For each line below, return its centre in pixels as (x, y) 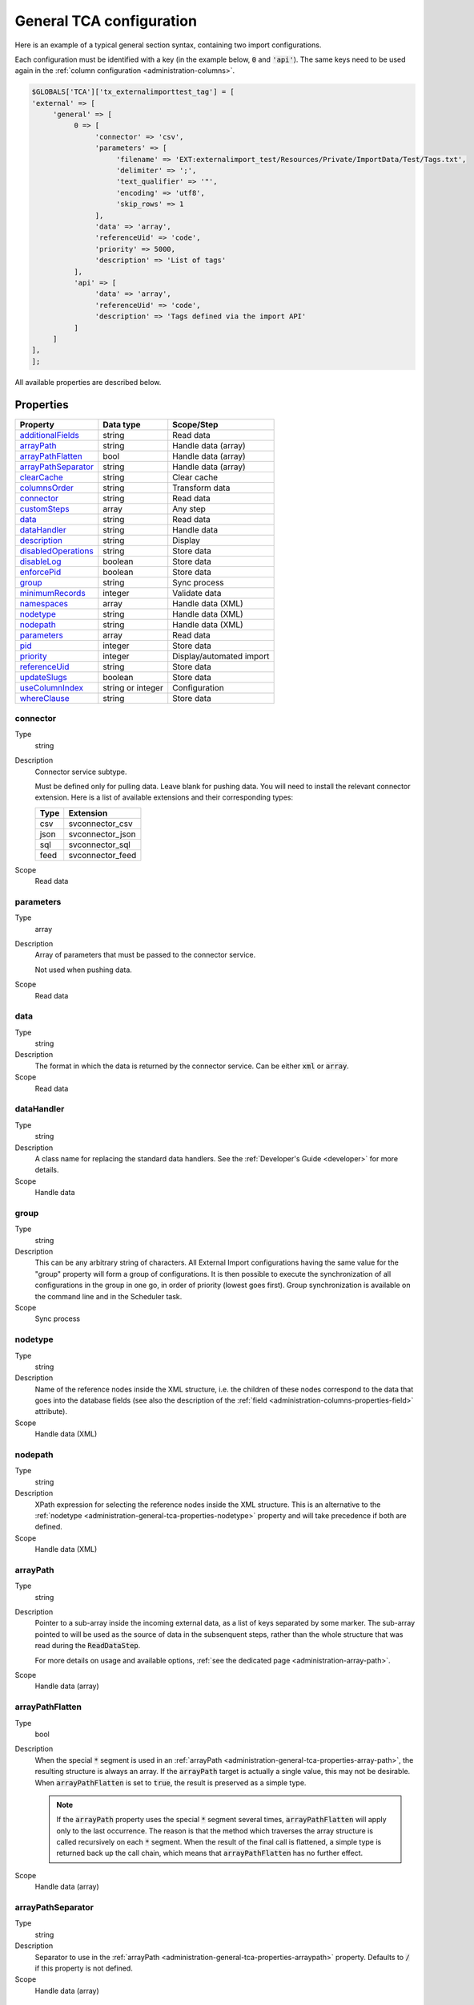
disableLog (40, 561)
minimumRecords (52, 593)
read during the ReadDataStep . (88, 1646)
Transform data (201, 488)
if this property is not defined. (84, 1968)
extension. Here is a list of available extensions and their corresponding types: (164, 797)
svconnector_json (102, 834)
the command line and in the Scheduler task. (108, 1296)
